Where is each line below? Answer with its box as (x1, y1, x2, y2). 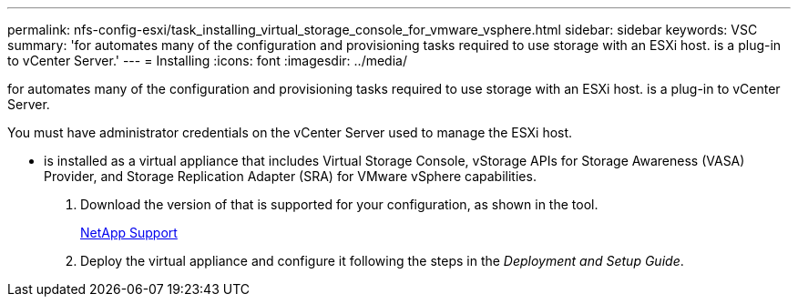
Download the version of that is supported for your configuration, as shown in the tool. (80, 197, 598, 212)
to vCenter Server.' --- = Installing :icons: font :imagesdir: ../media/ (7, 53, 407, 68)
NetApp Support (80, 225, 178, 240)
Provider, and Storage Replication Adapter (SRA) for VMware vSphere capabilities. (44, 168, 537, 184)
